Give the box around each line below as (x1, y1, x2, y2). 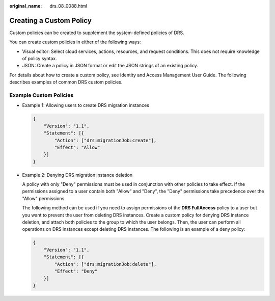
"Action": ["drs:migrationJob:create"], (54, 138, 157, 143)
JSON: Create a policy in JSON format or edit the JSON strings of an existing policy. (22, 63, 199, 69)
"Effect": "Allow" (54, 144, 100, 150)
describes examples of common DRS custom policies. (9, 79, 123, 85)
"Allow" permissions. (22, 195, 66, 201)
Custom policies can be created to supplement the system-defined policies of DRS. (9, 30, 184, 36)
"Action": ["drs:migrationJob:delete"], (54, 261, 157, 267)
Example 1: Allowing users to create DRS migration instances (22, 102, 150, 108)
